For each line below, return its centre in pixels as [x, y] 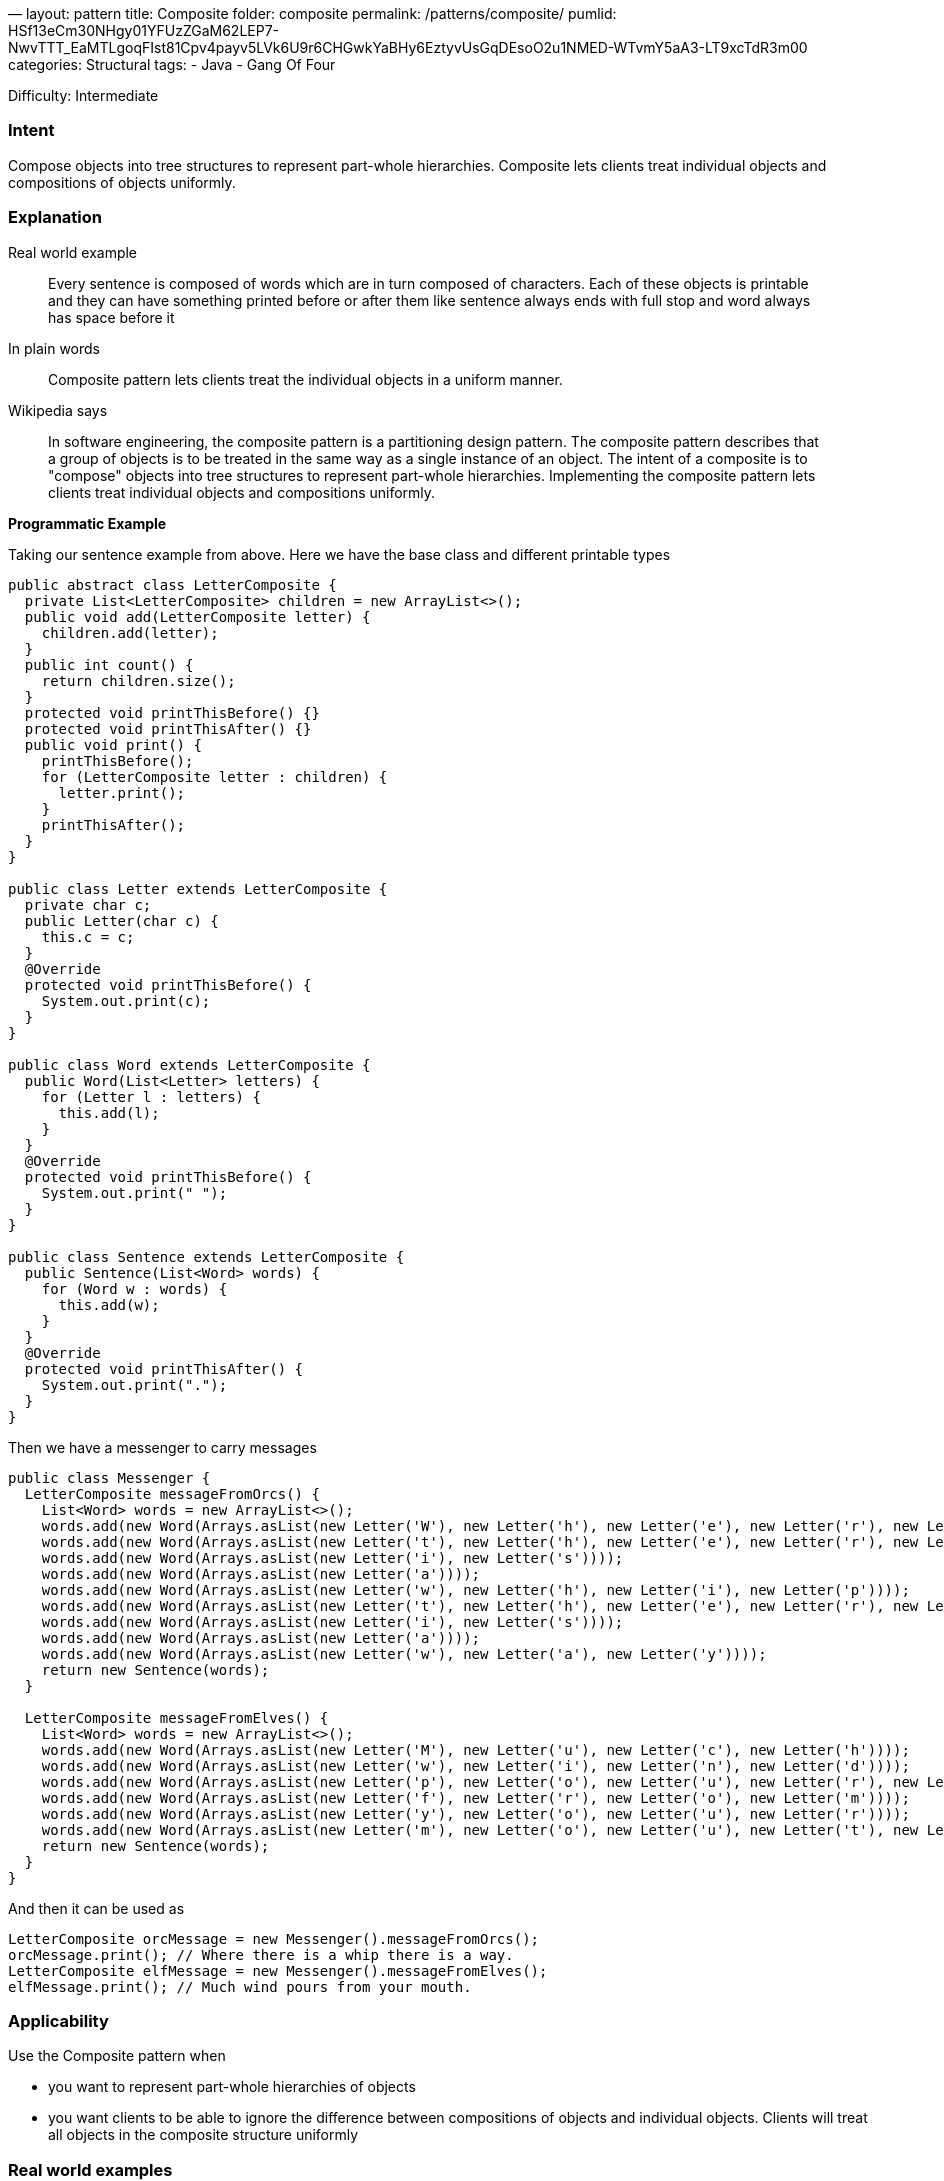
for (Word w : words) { [134, 1288]
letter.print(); [122, 792]
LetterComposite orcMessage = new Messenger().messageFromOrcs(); [274, 1938]
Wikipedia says [58, 410]
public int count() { [109, 664]
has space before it [111, 317]
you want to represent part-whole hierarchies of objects [232, 2087]
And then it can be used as [96, 1908]
